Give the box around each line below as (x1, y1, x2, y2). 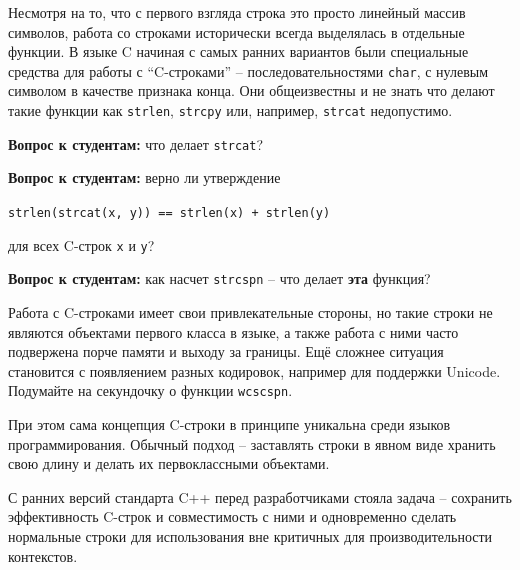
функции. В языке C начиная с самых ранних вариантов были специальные (8, 41, 469, 62)
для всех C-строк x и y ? (8, 234, 155, 255)
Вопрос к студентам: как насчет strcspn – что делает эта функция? (8, 268, 431, 289)
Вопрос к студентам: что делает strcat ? (8, 133, 264, 154)
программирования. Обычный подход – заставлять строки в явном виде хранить (8, 433, 496, 454)
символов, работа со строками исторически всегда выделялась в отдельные (8, 21, 465, 42)
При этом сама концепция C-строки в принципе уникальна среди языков (8, 413, 451, 434)
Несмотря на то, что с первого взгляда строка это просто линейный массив (8, 2, 466, 22)
